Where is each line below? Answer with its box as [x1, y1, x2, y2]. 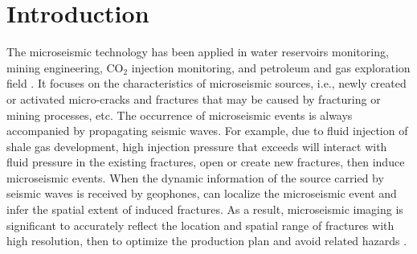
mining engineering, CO [6, 59, 124, 76]
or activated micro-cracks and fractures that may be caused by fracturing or [6, 90, 381, 107]
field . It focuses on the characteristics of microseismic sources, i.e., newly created [6, 75, 407, 92]
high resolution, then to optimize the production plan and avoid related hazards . [6, 232, 407, 249]
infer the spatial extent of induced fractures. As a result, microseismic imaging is [6, 201, 403, 218]
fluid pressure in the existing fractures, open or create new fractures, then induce [6, 154, 405, 170]
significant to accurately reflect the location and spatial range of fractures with [6, 216, 395, 233]
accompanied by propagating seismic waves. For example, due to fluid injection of [6, 122, 408, 139]
